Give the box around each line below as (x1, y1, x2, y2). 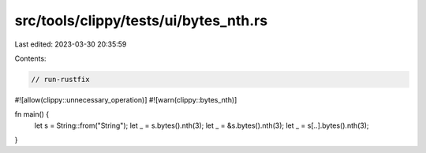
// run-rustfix (31, 75, 90, 84)
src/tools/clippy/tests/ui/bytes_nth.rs (14, 12, 268, 29)
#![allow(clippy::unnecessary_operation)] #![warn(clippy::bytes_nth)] (14, 95, 237, 104)
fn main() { (14, 110, 50, 119)
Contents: (14, 54, 47, 63)
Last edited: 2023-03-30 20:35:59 (14, 39, 127, 49)
